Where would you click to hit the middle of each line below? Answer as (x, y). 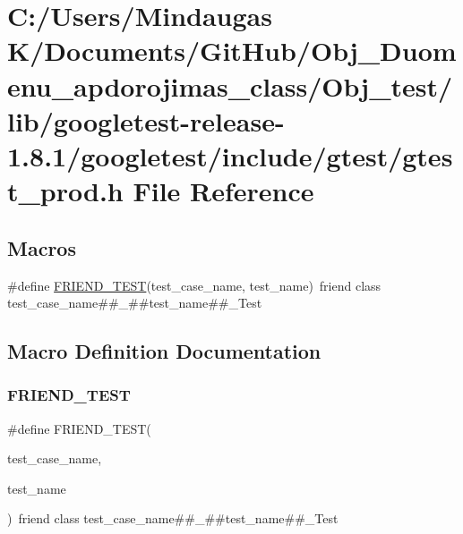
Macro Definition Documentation (164, 351)
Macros (42, 247)
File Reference (223, 191)
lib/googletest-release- (146, 120)
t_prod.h (65, 191)
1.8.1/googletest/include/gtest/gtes (230, 155)
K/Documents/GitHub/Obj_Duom (232, 51)
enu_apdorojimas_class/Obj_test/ (230, 85)
